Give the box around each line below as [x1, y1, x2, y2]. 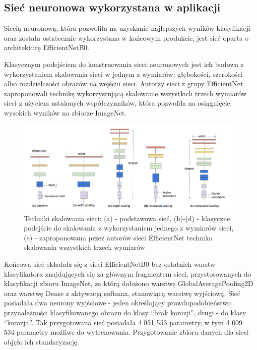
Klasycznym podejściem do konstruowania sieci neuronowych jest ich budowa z [4, 58, 244, 69]
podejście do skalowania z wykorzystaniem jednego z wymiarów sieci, [24, 223, 234, 233]
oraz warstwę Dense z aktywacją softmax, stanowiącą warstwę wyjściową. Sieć [4, 288, 241, 298]
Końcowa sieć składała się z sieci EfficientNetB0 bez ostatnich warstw [4, 258, 215, 269]
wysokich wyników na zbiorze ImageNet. [4, 107, 127, 117]
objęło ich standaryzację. [4, 336, 79, 347]
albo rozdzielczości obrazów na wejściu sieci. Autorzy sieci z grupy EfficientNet [4, 78, 243, 89]
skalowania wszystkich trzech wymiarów [24, 242, 145, 252]
